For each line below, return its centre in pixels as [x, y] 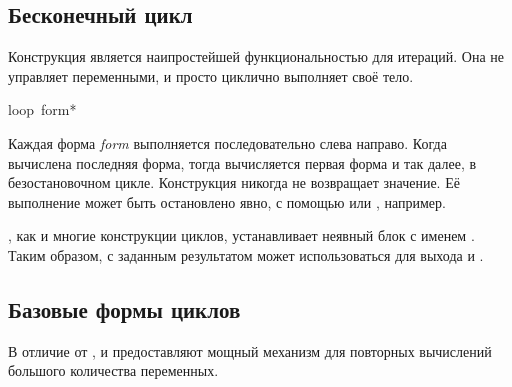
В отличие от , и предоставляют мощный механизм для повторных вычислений [250, 350]
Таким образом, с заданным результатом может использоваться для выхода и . [246, 254]
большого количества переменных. [113, 370]
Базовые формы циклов [124, 308]
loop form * [42, 109]
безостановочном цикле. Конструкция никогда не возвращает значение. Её [234, 182]
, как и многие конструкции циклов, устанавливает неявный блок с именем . [241, 235]
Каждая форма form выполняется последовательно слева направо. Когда [227, 142]
